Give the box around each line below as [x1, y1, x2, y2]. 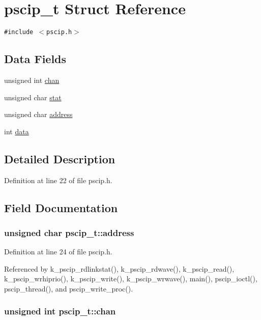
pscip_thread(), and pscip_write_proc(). [4, 283, 133, 294]
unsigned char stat [4, 92, 62, 102]
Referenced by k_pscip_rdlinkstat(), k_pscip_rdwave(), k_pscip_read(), [4, 263, 235, 274]
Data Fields [4, 51, 67, 67]
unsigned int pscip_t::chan [4, 305, 116, 317]
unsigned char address [4, 109, 73, 120]
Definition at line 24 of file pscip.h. [4, 246, 112, 257]
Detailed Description [4, 151, 115, 166]
